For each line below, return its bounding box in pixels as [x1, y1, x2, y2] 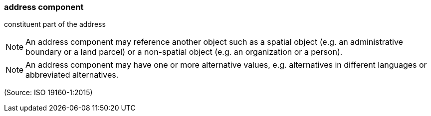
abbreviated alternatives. [25, 70, 119, 80]
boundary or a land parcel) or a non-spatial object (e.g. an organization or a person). [25, 47, 343, 57]
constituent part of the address [4, 20, 106, 29]
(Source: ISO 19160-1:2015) [4, 88, 93, 97]
